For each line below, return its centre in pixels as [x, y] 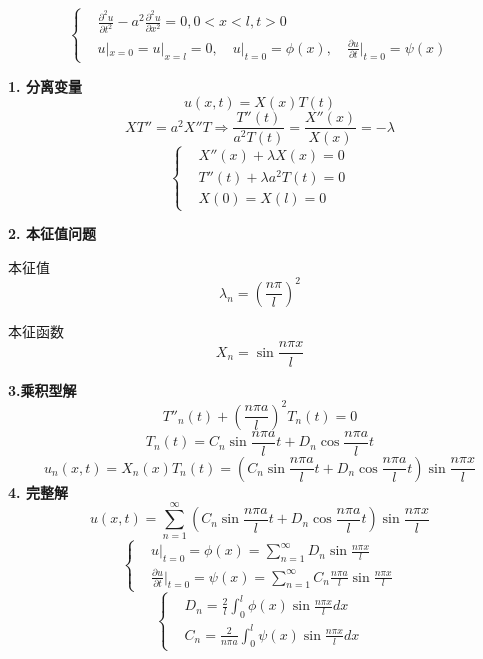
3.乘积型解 [42, 389]
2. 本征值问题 [52, 233]
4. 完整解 [38, 491]
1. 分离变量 [45, 85]
